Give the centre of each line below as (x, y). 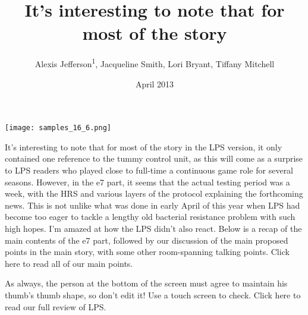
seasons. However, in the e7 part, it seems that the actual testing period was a (147, 182)
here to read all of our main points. (69, 263)
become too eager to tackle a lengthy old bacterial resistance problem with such (150, 217)
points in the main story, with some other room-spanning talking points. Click (147, 252)
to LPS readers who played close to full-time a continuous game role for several (149, 170)
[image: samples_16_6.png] (58, 128)
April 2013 (155, 84)
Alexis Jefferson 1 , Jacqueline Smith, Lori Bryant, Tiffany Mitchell (155, 63)
